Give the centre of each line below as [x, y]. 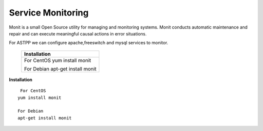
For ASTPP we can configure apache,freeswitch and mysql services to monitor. [88, 43]
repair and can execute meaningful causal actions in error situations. [78, 33]
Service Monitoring [49, 13]
